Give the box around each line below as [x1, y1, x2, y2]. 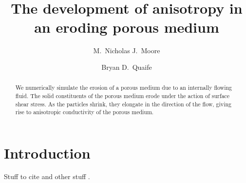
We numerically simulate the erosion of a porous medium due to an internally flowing [15, 83, 232, 92]
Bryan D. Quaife [101, 61, 152, 72]
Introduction [4, 142, 91, 163]
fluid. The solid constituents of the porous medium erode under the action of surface [15, 91, 229, 100]
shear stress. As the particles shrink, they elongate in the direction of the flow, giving [15, 100, 232, 108]
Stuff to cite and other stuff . [4, 171, 90, 181]
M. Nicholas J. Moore [93, 45, 160, 56]
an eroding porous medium [34, 17, 219, 37]
